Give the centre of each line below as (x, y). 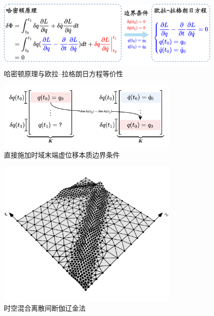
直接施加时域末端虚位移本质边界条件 (62, 155)
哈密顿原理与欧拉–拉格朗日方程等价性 (63, 73)
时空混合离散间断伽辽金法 (45, 308)
